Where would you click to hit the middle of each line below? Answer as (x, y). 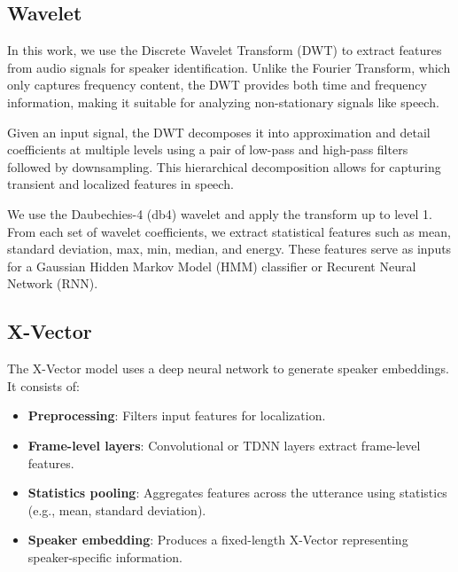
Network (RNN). (53, 283)
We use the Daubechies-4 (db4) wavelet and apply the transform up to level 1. (220, 213)
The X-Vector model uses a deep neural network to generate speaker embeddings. (228, 368)
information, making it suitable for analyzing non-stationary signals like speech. (223, 102)
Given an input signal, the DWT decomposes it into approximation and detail (219, 132)
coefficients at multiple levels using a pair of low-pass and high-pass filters (208, 149)
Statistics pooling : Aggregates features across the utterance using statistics (237, 493)
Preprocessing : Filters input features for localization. (177, 415)
